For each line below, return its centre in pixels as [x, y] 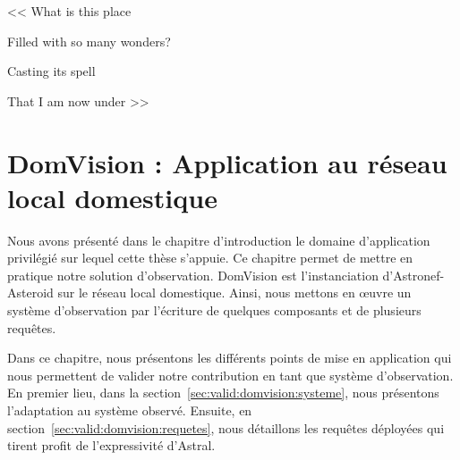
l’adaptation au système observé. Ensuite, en [130, 410]
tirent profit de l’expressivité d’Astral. [111, 445]
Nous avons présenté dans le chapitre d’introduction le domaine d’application [219, 240]
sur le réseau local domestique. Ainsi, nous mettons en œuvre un [234, 293]
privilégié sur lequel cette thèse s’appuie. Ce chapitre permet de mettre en [210, 258]
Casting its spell [51, 71]
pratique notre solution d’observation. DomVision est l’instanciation [193, 275]
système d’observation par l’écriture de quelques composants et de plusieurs [214, 310]
